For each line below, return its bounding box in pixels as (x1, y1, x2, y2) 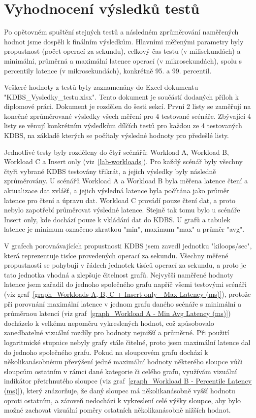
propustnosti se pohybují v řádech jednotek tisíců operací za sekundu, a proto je (4, 260, 246, 270)
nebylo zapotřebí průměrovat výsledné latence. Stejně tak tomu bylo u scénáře (4, 205, 240, 215)
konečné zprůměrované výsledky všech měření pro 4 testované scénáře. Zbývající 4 (4, 110, 251, 121)
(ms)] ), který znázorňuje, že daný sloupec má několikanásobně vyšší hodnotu (4, 385, 235, 395)
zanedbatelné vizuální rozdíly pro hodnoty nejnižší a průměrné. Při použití (4, 327, 229, 338)
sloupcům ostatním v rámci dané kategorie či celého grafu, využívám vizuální (4, 366, 237, 376)
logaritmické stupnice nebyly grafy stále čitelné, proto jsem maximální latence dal (4, 337, 251, 347)
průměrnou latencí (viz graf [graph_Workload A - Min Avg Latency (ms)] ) (4, 308, 231, 318)
